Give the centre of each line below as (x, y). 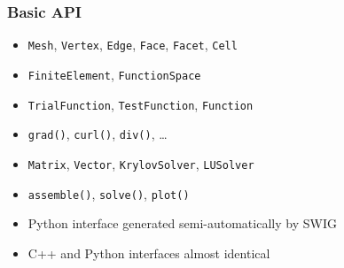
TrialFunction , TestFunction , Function (141, 104)
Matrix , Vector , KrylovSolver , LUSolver (141, 163)
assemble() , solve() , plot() (109, 193)
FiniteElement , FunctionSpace (114, 74)
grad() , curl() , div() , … (98, 134)
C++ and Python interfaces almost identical (149, 253)
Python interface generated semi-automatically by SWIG (182, 223)
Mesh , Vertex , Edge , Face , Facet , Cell (133, 45)
